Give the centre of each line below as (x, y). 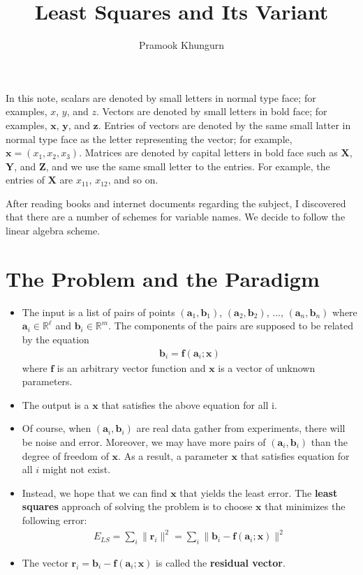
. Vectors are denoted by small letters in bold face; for (212, 111)
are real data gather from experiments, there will (241, 428)
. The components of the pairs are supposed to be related (231, 326)
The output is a (55, 404)
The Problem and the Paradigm (163, 278)
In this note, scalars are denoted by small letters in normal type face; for (161, 97)
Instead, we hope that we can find (95, 492)
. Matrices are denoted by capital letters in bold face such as (208, 152)
